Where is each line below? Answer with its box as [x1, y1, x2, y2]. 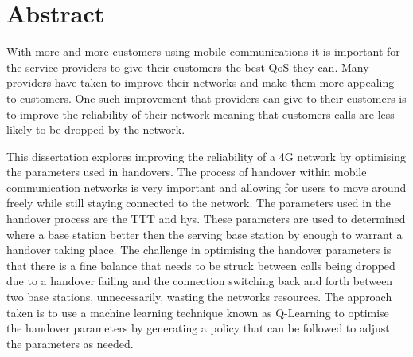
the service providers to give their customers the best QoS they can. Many [6, 58, 369, 75]
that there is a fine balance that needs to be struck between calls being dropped [6, 257, 395, 273]
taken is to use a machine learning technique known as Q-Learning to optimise [6, 304, 389, 320]
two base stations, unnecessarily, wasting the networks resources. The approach [6, 288, 392, 305]
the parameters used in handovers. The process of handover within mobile [6, 163, 367, 180]
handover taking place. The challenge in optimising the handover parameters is [6, 241, 392, 258]
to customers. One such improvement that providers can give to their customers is [6, 89, 407, 106]
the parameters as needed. [6, 335, 134, 351]
